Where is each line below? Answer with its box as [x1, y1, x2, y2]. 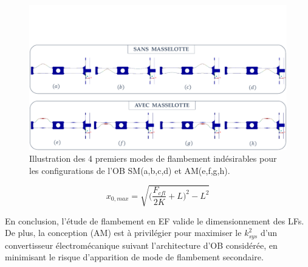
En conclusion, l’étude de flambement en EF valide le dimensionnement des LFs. [5, 214, 304, 227]
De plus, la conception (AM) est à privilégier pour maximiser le [5, 226, 242, 239]
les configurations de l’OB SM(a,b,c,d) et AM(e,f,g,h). [29, 164, 230, 176]
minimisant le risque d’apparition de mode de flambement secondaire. [5, 251, 264, 263]
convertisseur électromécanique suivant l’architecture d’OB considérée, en [5, 238, 278, 251]
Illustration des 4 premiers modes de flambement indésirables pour [29, 152, 277, 165]
